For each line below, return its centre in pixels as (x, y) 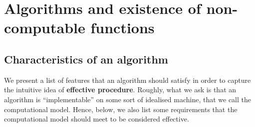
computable (45, 28)
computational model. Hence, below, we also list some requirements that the (121, 109)
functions (123, 28)
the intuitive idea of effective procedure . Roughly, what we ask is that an (120, 90)
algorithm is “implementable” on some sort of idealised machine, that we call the (127, 99)
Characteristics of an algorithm (86, 59)
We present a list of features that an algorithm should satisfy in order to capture (127, 80)
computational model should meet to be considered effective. (97, 119)
